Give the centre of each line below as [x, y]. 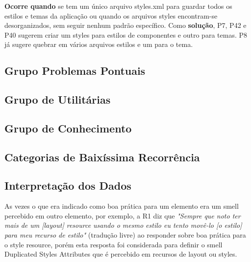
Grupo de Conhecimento [68, 128]
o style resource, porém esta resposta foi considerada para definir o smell [113, 244]
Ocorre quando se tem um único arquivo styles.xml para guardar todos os [118, 6]
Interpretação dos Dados [68, 186]
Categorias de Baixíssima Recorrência [102, 157]
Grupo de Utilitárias [58, 99]
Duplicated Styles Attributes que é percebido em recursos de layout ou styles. [121, 254]
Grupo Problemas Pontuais [75, 71]
